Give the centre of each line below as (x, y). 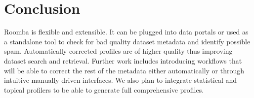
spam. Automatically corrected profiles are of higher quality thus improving (118, 51)
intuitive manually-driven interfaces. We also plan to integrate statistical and (121, 80)
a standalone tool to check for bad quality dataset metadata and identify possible (127, 41)
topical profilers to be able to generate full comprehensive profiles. (104, 89)
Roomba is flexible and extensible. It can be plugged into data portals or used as (126, 32)
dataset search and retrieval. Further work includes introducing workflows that (123, 60)
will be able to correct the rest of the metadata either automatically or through (124, 70)
